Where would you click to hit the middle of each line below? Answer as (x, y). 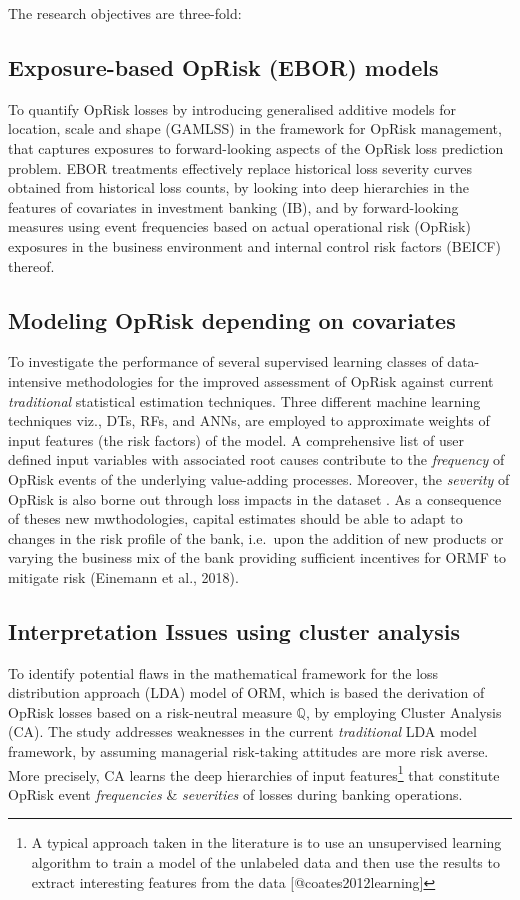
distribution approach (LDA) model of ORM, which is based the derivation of (246, 692)
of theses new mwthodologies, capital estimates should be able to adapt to (235, 518)
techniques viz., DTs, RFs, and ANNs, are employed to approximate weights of (249, 420)
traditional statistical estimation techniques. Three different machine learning (244, 400)
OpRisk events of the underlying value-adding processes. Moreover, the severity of (259, 478)
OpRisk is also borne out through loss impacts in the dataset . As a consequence (255, 498)
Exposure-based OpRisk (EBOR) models (223, 66)
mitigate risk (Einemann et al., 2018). (123, 576)
